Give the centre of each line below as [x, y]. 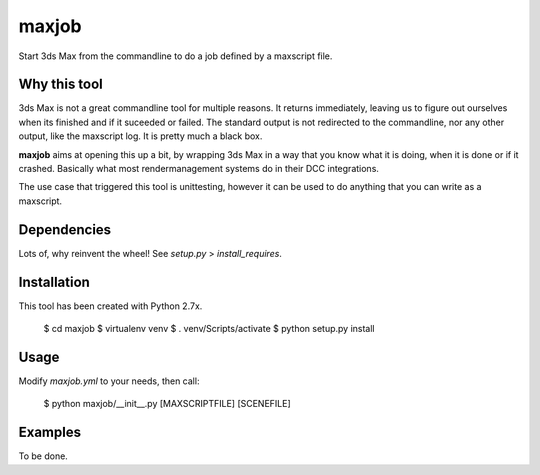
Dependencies [65, 229]
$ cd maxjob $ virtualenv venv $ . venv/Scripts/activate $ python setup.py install [209, 328]
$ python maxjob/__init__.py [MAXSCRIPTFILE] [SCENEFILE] [167, 404]
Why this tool [61, 84]
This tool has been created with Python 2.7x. [110, 306]
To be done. [43, 456]
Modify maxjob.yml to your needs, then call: [109, 381]
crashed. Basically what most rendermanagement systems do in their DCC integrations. [199, 169]
